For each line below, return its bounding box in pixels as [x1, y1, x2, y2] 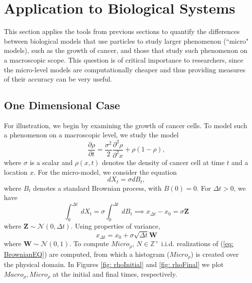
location [4, 166, 28, 177]
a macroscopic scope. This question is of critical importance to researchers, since [4, 54, 243, 65]
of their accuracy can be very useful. [4, 74, 112, 84]
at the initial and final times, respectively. [53, 268, 178, 279]
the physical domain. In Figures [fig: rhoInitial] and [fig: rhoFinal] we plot [4, 259, 224, 269]
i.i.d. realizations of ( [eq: [161, 238, 234, 249]
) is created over [191, 249, 239, 259]
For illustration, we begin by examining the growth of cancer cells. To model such [4, 120, 247, 130]
